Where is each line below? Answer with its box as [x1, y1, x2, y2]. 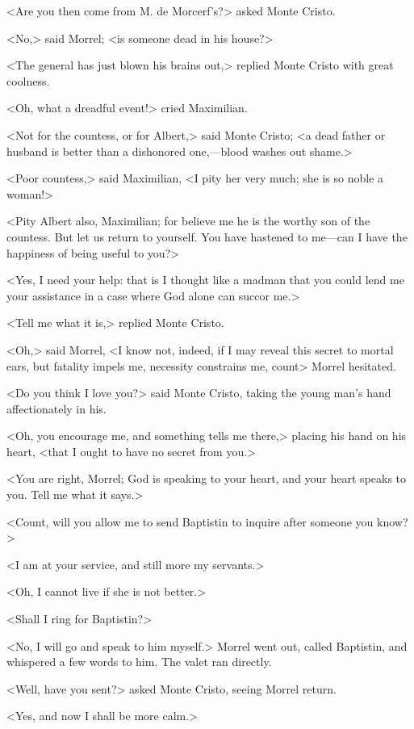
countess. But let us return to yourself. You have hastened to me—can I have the [6, 228, 408, 245]
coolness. [6, 72, 50, 89]
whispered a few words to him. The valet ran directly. [6, 653, 272, 670]
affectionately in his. [6, 400, 107, 417]
